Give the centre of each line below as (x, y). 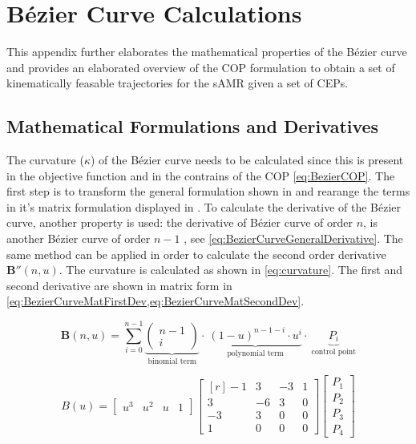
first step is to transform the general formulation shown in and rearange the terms (208, 191)
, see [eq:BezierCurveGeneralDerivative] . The (293, 238)
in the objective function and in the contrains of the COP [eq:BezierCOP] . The (201, 175)
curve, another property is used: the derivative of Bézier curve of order (180, 222)
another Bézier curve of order (79, 238)
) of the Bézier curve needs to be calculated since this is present (247, 160)
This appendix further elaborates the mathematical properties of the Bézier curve (207, 52)
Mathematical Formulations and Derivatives (193, 126)
